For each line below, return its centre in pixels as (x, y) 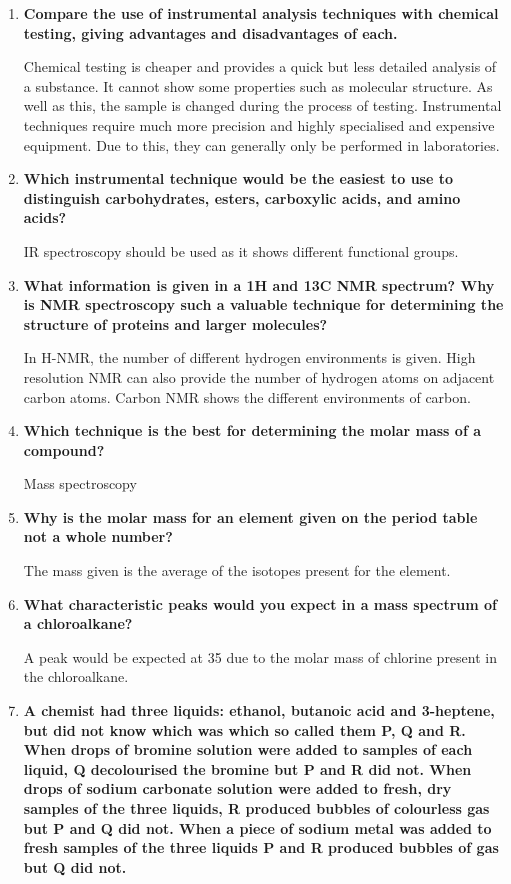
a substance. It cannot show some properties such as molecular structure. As (258, 85)
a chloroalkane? (78, 623)
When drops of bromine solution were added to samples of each (248, 749)
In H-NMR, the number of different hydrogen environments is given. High (249, 357)
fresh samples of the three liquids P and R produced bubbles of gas (261, 847)
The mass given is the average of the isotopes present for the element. (237, 570)
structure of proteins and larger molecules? (175, 323)
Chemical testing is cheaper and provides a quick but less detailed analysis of (260, 66)
